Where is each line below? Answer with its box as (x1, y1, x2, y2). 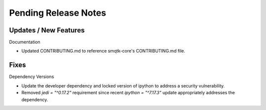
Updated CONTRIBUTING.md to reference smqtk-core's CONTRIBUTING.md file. (21, 48, 186, 54)
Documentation (9, 39, 40, 45)
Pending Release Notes (9, 7, 106, 18)
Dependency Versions (9, 74, 54, 80)
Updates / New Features (9, 26, 85, 34)
